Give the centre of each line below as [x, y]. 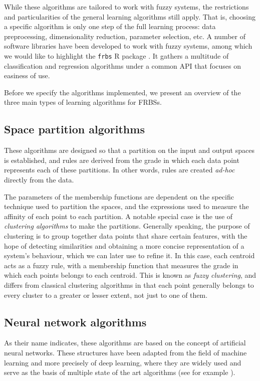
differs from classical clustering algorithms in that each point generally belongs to [129, 284]
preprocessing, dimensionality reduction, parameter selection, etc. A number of [125, 36]
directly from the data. [39, 179]
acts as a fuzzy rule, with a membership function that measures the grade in [121, 265]
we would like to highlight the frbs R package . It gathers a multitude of [116, 55]
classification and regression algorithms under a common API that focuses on [122, 65]
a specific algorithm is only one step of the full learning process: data [110, 26]
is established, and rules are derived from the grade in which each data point [122, 160]
